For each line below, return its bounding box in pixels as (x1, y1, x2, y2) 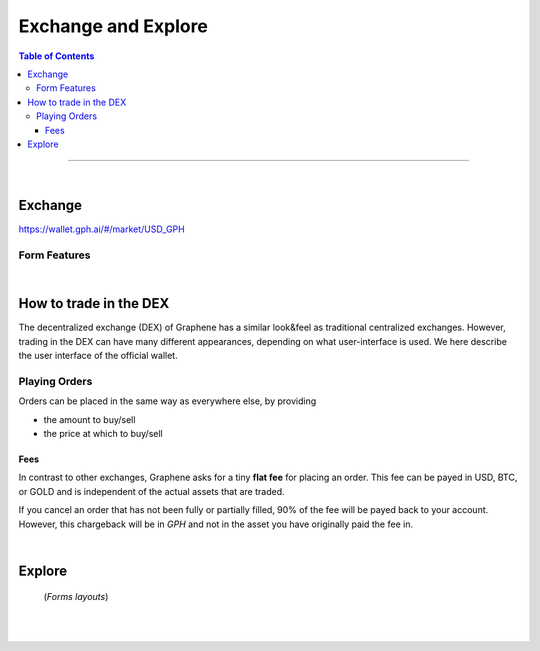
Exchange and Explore (18, 15, 209, 37)
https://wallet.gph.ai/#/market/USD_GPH (18, 223, 185, 235)
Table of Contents (18, 50, 95, 62)
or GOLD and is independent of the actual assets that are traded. (18, 485, 285, 497)
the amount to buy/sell (43, 413, 136, 425)
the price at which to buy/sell (43, 427, 164, 439)
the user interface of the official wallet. (18, 350, 179, 362)
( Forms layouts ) (43, 591, 109, 603)
